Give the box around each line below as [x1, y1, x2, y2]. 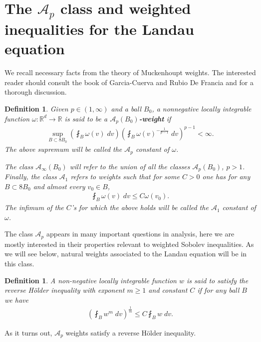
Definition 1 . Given [4, 104, 68, 114]
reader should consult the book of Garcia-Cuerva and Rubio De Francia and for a [4, 77, 254, 87]
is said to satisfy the [187, 275, 249, 285]
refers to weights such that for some [70, 171, 180, 182]
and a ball [111, 104, 142, 114]
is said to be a [64, 113, 108, 123]
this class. [4, 258, 34, 268]
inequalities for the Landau [4, 19, 194, 39]
